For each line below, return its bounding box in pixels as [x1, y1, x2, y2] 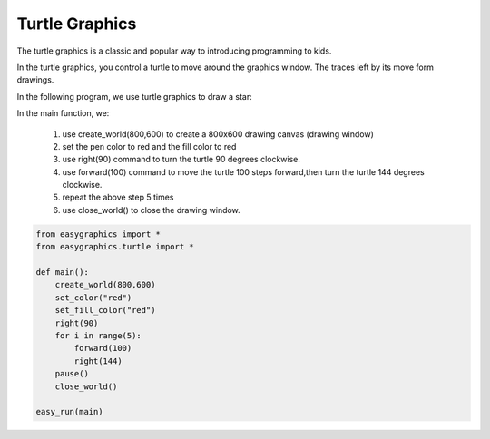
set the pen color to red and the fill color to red [62, 141, 237, 151]
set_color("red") [54, 292, 132, 303]
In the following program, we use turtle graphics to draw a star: [16, 91, 253, 102]
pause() [54, 368, 90, 379]
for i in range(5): [54, 330, 142, 340]
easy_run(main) [35, 406, 103, 417]
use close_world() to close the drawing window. [62, 204, 240, 215]
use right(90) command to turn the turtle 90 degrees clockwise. [62, 154, 301, 165]
